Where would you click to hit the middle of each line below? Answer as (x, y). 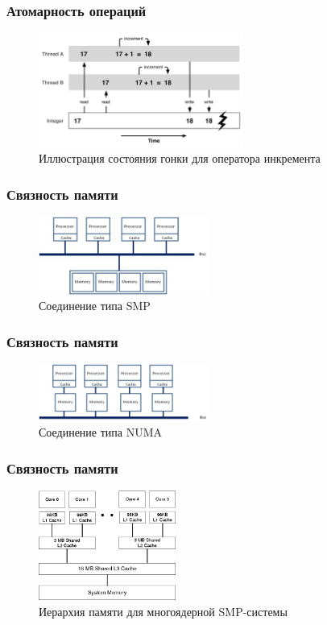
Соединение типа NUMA (101, 432)
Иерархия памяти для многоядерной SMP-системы (163, 611)
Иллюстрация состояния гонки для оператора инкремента (180, 158)
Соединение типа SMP (95, 306)
